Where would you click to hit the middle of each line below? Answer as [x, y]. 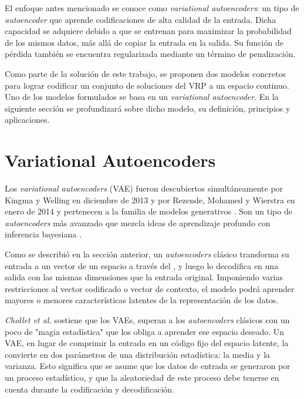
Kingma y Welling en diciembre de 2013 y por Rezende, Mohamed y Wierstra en [150, 199]
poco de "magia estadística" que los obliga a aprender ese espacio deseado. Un [145, 331]
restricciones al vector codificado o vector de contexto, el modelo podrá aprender [150, 288]
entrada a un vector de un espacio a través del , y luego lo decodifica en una [142, 265]
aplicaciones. [27, 120]
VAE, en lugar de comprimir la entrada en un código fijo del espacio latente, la [147, 343]
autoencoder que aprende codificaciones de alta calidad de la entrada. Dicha [141, 19]
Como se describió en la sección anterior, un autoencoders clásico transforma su [147, 254]
